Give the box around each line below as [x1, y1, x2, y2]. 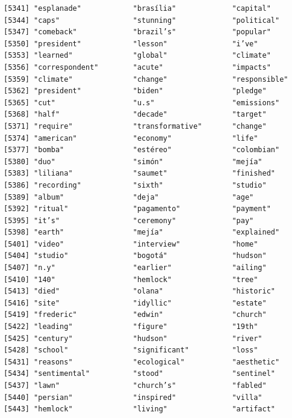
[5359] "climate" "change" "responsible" [4, 75, 288, 84]
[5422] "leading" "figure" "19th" [4, 322, 258, 331]
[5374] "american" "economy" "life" [4, 134, 258, 143]
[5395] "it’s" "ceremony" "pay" [4, 216, 254, 225]
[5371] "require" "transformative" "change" [4, 121, 267, 131]
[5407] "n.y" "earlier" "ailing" [4, 263, 267, 272]
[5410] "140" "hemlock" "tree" [4, 275, 258, 284]
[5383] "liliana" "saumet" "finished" [4, 169, 276, 178]
